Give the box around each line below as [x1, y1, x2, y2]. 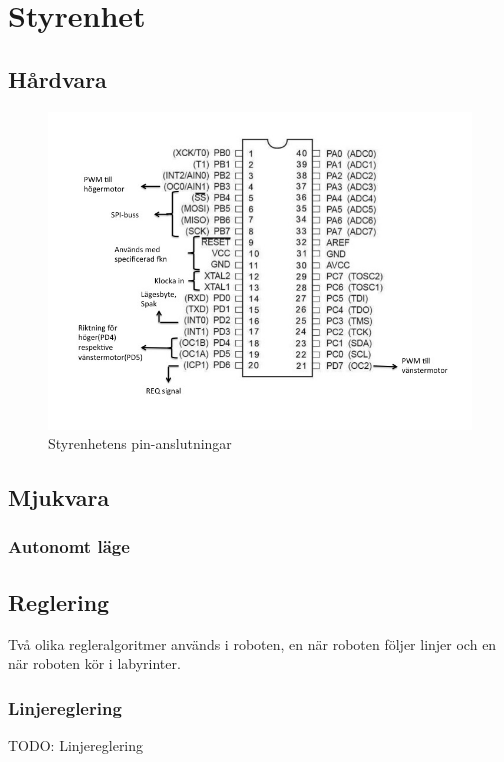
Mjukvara [8, 482, 110, 513]
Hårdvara [8, 63, 107, 94]
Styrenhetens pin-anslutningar [48, 433, 232, 454]
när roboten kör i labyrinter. [8, 653, 181, 674]
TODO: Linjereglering [8, 735, 144, 755]
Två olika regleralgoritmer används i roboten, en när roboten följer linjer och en [8, 633, 497, 654]
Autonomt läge [8, 534, 130, 559]
